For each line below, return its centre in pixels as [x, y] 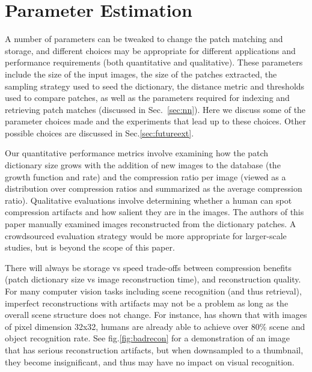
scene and [287, 326]
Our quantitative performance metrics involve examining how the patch [137, 153]
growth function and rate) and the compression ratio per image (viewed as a [145, 176]
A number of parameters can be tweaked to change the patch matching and [144, 39]
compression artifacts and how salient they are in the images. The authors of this [154, 212]
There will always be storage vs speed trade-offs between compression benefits [148, 267]
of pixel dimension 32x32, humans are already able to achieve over [127, 326]
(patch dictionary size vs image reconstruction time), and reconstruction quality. [153, 279]
